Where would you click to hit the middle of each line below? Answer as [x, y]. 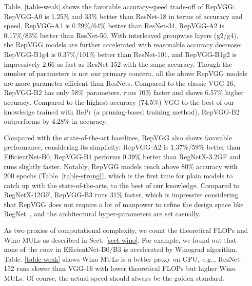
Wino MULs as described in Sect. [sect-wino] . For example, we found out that [120, 239]
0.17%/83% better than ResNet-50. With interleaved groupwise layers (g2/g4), [121, 35]
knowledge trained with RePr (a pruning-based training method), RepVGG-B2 [122, 111]
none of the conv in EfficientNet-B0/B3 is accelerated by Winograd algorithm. [121, 249]
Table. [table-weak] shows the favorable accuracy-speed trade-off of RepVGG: [119, 6]
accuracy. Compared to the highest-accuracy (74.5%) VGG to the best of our [119, 102]
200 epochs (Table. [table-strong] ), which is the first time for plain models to [118, 176]
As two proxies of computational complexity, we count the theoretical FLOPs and [126, 230]
